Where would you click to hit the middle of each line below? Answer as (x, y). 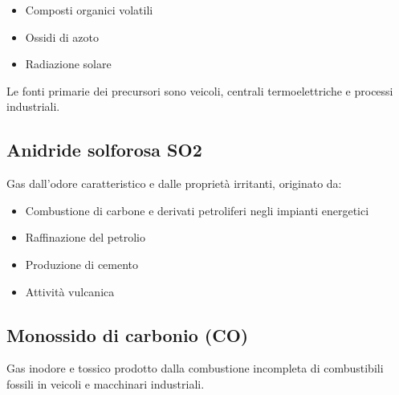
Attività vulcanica (70, 291)
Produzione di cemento (82, 264)
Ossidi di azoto (62, 37)
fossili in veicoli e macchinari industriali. (106, 383)
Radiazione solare (68, 64)
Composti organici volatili (89, 10)
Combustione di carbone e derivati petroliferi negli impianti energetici (197, 210)
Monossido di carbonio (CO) (128, 334)
